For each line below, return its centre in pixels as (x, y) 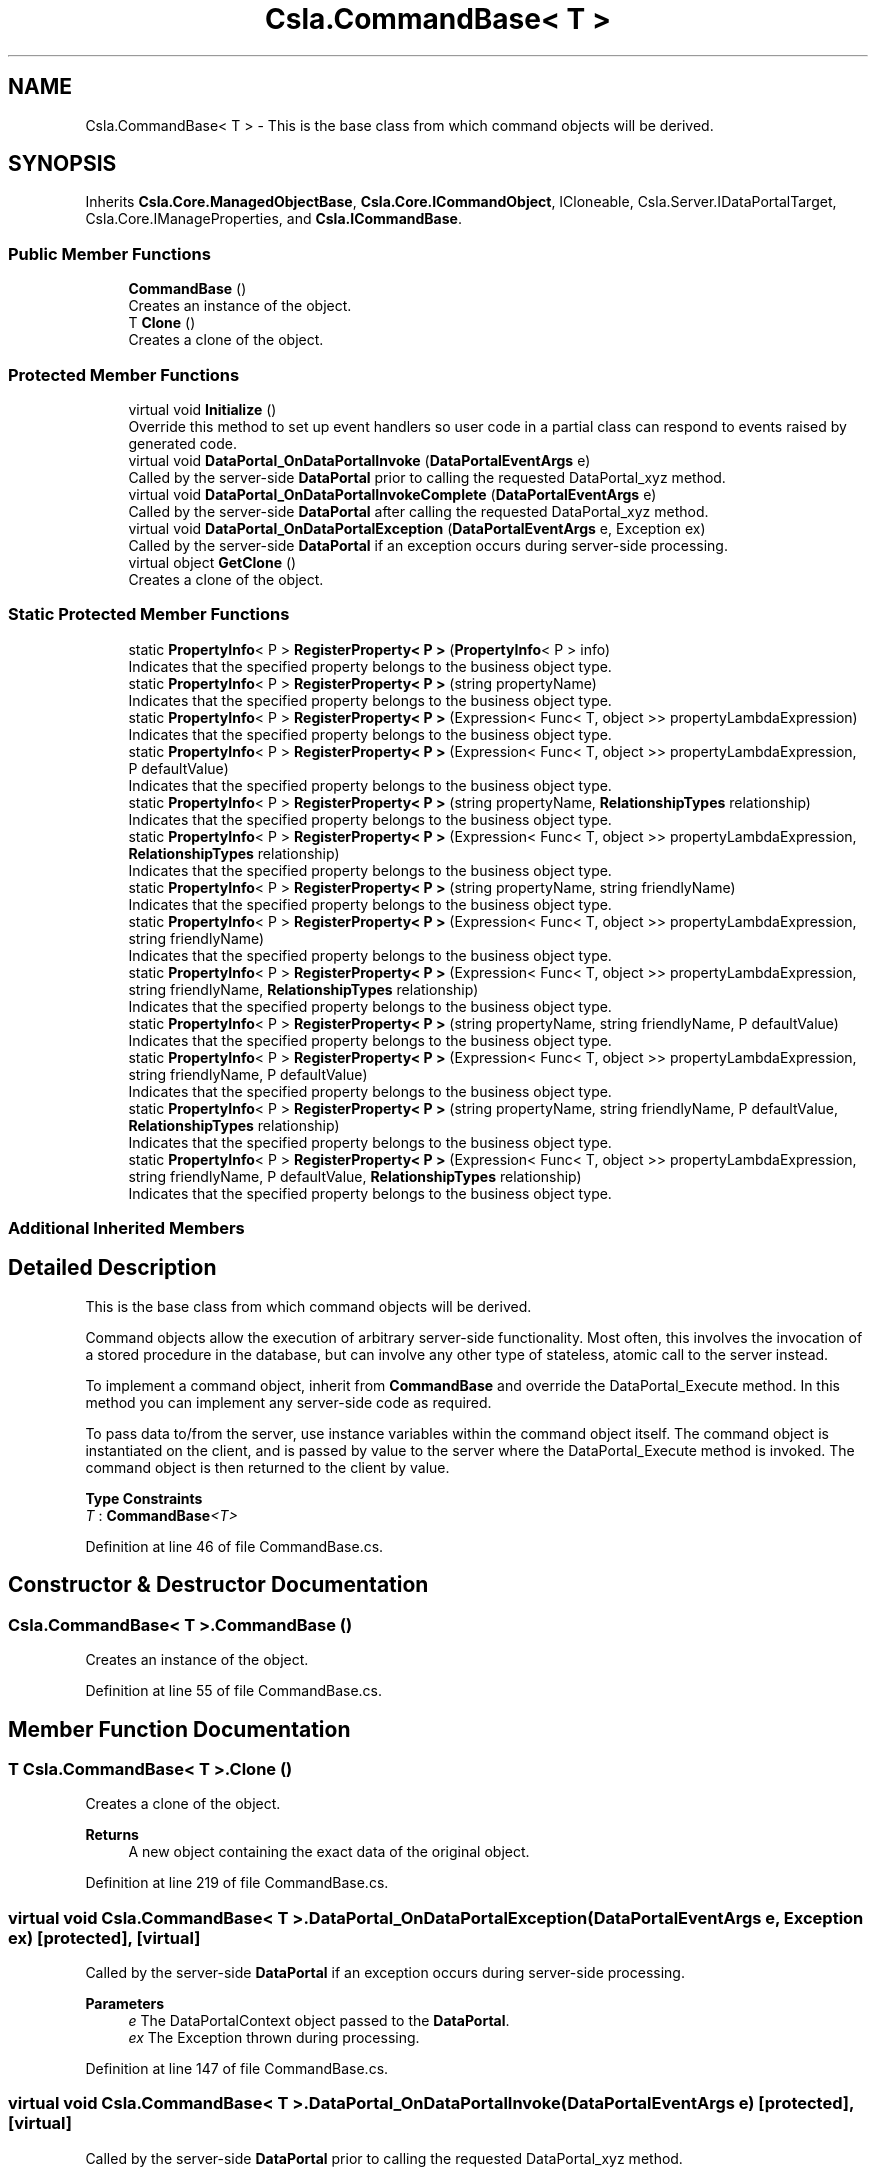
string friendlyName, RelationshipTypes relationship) (303, 989)
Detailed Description (112, 1268)
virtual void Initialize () (202, 409)
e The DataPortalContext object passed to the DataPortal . (319, 2021)
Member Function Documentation (179, 1729)
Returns (112, 1835)
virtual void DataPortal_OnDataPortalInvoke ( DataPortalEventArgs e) (359, 460)
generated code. (182, 443)
